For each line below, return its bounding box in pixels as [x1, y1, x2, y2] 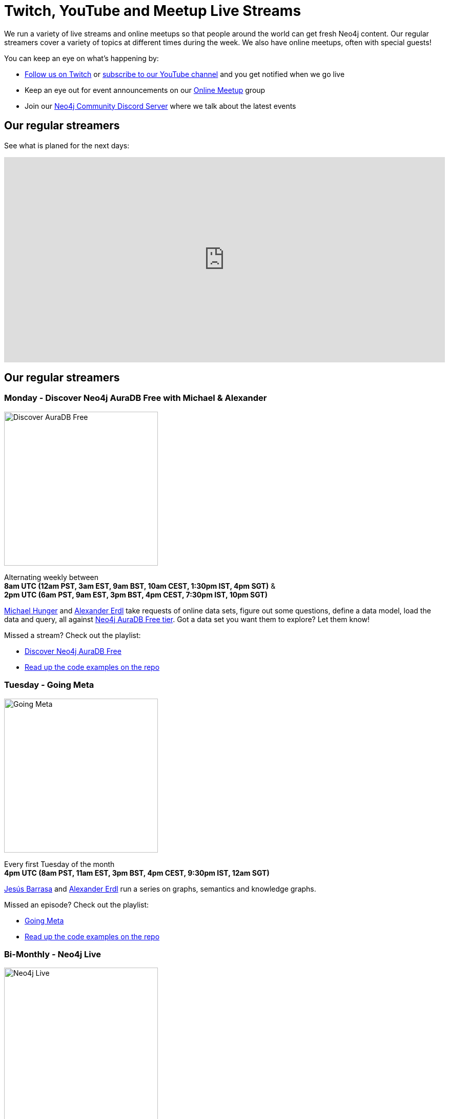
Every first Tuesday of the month [4, 859, 115, 869]
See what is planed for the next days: [4, 141, 130, 150]
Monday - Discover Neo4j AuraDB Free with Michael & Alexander [4, 393, 267, 403]
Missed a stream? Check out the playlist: [4, 630, 141, 640]
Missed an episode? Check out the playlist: [4, 900, 149, 909]
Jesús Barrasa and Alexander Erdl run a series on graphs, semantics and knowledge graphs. [4, 884, 316, 893]
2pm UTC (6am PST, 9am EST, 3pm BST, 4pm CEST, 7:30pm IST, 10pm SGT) [4, 590, 268, 599]
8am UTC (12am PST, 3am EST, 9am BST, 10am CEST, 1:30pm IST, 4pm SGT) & [4, 581, 276, 590]
